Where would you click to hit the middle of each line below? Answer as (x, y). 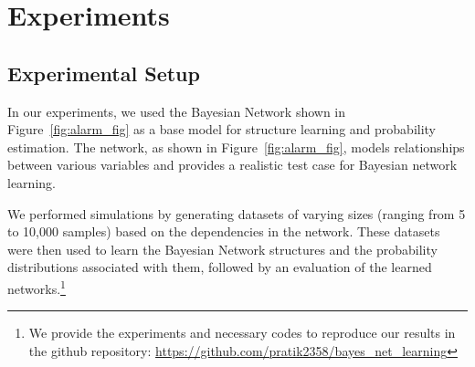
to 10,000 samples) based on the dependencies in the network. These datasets (224, 231)
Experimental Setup (104, 73)
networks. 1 (37, 287)
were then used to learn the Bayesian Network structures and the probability (222, 249)
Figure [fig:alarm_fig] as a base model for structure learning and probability (222, 129)
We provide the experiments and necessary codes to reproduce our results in (242, 333)
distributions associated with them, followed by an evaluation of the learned (220, 267)
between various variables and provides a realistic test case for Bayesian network (232, 165)
